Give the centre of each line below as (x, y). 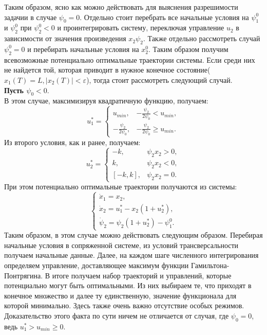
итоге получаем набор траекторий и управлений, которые (142, 275)
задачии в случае (31, 17)
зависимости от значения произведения (65, 38)
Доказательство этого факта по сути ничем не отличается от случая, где (117, 316)
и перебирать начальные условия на (83, 49)
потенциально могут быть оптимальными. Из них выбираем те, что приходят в (128, 285)
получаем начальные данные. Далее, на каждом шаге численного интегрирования (131, 255)
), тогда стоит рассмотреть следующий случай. (159, 80)
